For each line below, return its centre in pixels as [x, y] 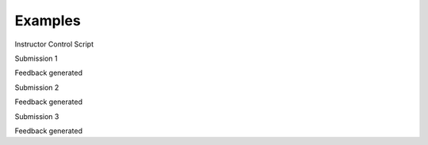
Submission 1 [36, 58]
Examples [48, 20]
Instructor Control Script [54, 44]
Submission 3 [37, 116]
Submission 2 [37, 87]
